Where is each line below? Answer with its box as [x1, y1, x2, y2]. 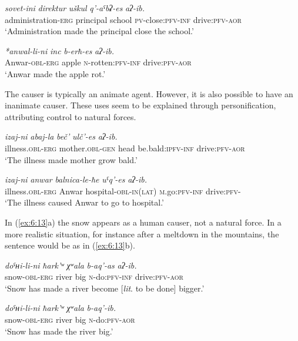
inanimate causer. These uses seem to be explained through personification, [5, 99, 276, 111]
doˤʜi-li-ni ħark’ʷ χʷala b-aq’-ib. [5, 302, 116, 314]
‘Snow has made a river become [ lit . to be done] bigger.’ [5, 282, 205, 294]
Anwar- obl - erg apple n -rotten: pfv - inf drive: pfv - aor [5, 56, 192, 68]
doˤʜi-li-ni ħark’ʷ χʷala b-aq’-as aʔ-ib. [5, 259, 137, 271]
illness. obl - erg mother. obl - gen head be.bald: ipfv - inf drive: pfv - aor [5, 141, 245, 154]
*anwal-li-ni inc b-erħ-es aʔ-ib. [5, 44, 115, 57]
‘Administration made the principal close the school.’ [5, 25, 194, 37]
